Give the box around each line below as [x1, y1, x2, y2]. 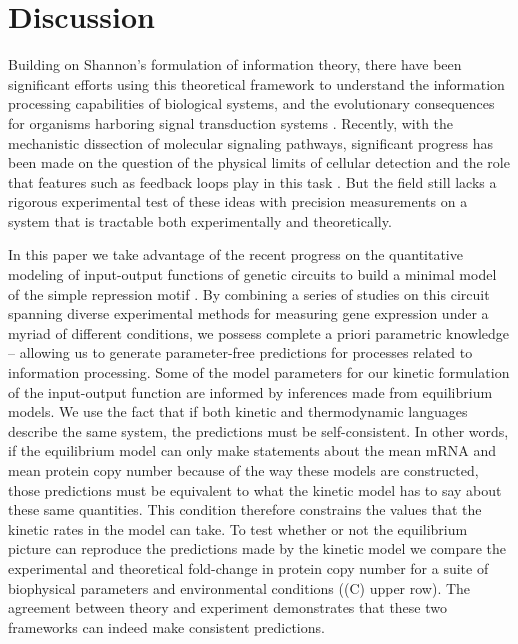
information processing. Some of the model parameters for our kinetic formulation [8, 362, 510, 383]
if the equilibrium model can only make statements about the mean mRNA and [8, 440, 497, 461]
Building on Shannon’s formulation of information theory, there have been [8, 54, 462, 75]
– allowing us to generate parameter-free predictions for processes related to [8, 342, 473, 363]
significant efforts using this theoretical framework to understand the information [8, 73, 505, 94]
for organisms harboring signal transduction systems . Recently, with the [8, 112, 454, 133]
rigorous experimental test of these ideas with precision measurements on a [8, 191, 468, 212]
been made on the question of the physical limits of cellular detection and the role [8, 152, 510, 173]
